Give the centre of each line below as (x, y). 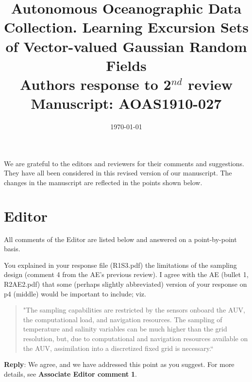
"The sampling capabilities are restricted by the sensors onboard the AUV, (134, 310)
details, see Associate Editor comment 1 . (70, 373)
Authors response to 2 (96, 84)
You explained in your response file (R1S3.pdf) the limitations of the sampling (120, 265)
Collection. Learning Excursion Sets (126, 27)
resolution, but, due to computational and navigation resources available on (135, 338)
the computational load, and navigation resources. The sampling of (123, 319)
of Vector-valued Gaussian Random (126, 46)
